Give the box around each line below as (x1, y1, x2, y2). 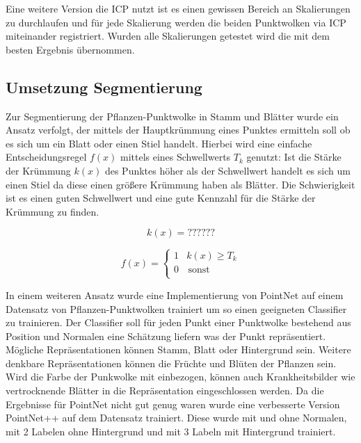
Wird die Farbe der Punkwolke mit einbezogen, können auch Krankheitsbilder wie (6, 369, 355, 384)
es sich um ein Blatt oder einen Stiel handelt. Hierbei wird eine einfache (6, 136, 312, 150)
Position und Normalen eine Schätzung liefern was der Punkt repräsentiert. (6, 328, 326, 343)
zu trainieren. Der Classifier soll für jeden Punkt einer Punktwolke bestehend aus (6, 315, 351, 330)
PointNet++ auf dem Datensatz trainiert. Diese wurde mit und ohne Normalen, (6, 410, 347, 425)
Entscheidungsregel (6, 150, 87, 164)
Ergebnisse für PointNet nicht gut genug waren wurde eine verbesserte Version (6, 396, 340, 411)
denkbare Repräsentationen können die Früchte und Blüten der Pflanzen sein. (6, 355, 337, 370)
